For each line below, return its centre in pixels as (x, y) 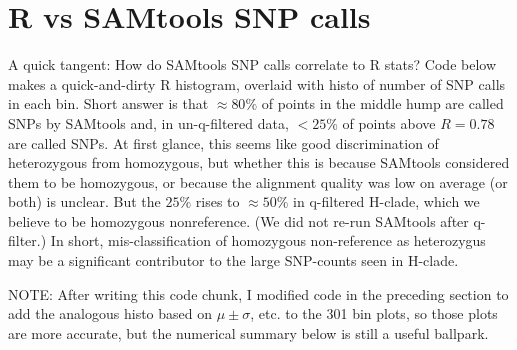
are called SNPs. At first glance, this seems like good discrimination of (223, 142)
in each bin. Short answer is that (108, 103)
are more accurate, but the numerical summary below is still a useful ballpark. (248, 332)
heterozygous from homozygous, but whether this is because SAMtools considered (259, 162)
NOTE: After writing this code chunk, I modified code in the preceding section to (258, 293)
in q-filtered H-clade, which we (386, 201)
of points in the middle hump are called (382, 103)
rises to (217, 201)
